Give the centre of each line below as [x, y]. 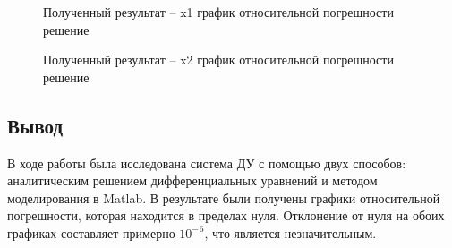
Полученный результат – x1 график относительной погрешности [218, 12]
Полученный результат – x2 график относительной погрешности [218, 60]
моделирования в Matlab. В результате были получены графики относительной [224, 197]
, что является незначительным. [290, 232]
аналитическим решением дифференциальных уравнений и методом [192, 180]
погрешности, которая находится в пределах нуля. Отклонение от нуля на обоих [226, 215]
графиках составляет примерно [91, 232]
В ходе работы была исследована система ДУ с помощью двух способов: [207, 162]
